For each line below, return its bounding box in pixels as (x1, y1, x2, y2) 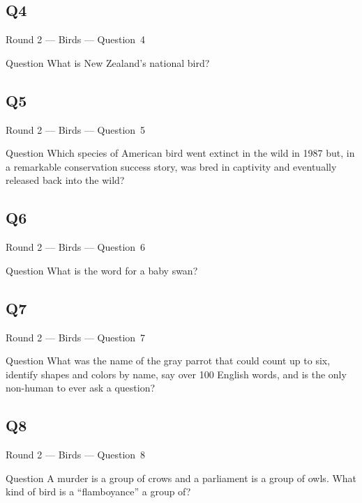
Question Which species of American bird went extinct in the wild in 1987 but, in (6, 146, 355, 160)
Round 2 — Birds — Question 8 (6, 447, 146, 462)
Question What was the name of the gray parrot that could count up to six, (6, 353, 331, 368)
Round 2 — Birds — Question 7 (6, 330, 146, 344)
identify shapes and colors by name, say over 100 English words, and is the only (6, 366, 347, 381)
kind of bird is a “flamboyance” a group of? (6, 484, 191, 499)
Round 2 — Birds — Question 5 (6, 122, 146, 137)
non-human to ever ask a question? (6, 380, 156, 395)
